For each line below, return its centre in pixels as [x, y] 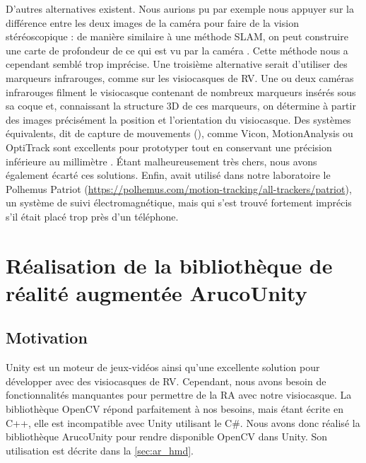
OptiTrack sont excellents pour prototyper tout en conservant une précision [169, 147]
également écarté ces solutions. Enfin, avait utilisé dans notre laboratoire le [168, 175]
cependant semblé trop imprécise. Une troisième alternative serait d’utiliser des [177, 64]
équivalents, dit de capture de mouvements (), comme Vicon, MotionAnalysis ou [179, 133]
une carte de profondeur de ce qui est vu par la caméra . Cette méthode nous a [177, 50]
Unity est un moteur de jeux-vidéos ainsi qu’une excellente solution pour [163, 367]
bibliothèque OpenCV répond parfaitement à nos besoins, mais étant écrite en [175, 409]
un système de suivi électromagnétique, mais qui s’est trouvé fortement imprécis [179, 203]
